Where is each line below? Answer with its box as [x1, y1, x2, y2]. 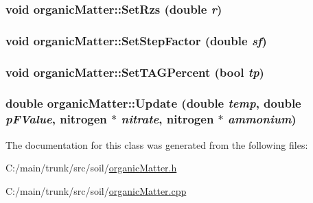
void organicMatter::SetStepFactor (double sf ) [5, 32, 267, 49]
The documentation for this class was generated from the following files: [5, 137, 308, 152]
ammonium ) [228, 110, 297, 128]
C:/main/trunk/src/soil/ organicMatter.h [5, 160, 177, 175]
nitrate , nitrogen [121, 110, 214, 128]
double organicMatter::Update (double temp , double [5, 95, 301, 112]
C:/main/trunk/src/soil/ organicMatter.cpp [5, 183, 187, 198]
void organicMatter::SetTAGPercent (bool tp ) [5, 63, 264, 80]
